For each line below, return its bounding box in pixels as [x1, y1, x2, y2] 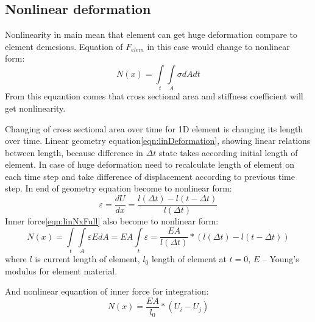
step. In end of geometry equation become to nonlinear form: [5, 182, 232, 195]
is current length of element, [35, 252, 140, 265]
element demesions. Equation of [5, 40, 123, 52]
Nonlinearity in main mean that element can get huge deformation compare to [5, 28, 297, 41]
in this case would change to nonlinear [147, 40, 290, 52]
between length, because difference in [5, 146, 143, 159]
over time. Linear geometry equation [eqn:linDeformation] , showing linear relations [5, 134, 311, 147]
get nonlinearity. [5, 101, 66, 114]
